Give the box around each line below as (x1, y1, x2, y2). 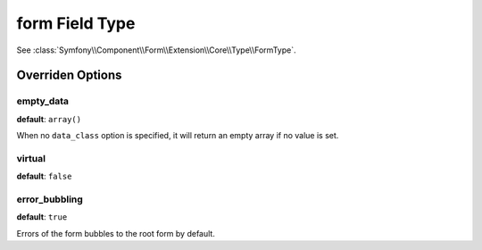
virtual (16, 152, 46, 164)
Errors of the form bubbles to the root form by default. (16, 228, 216, 238)
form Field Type (16, 13, 136, 33)
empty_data (16, 95, 70, 107)
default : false (16, 171, 72, 182)
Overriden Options (16, 68, 122, 83)
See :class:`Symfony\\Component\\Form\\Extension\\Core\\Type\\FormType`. (16, 45, 296, 55)
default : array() (16, 113, 82, 124)
